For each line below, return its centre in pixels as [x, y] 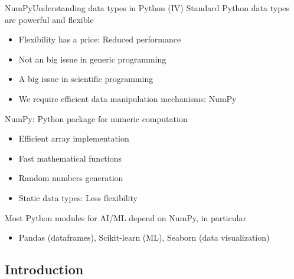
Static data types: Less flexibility [78, 197]
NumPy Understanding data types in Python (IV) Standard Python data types [147, 8]
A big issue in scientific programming [86, 79]
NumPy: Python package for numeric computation [96, 118]
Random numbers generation [71, 178]
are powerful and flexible [49, 19]
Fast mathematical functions [70, 158]
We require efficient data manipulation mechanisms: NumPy [128, 98]
